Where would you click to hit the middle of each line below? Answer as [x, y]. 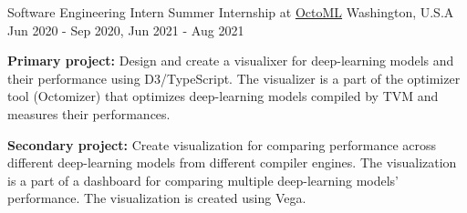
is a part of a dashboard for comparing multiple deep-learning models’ [203, 180]
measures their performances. [89, 113]
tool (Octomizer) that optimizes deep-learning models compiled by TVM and [223, 96]
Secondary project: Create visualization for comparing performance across [222, 144]
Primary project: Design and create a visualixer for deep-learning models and [231, 61]
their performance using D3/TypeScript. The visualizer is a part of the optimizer [234, 78]
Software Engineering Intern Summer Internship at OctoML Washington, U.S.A [231, 12]
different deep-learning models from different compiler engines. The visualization [232, 162]
